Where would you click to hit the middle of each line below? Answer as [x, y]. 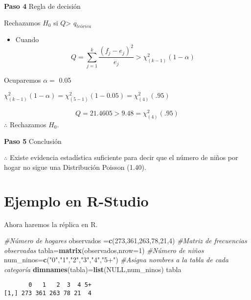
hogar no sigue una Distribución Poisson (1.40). [75, 167]
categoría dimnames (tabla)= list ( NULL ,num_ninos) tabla [93, 269]
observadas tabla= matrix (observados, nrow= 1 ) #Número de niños [104, 250]
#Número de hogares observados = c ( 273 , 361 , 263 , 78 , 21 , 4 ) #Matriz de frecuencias [125, 241]
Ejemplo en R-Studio [76, 200]
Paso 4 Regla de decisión [42, 6]
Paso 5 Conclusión [33, 141]
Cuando [27, 39]
